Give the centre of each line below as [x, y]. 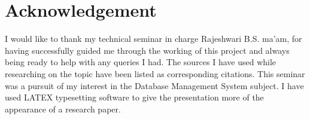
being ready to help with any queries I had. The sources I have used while [141, 62]
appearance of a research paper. [63, 109]
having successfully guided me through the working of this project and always [147, 50]
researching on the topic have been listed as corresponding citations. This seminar [155, 73]
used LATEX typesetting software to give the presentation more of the [134, 97]
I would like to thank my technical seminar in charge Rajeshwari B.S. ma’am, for [154, 39]
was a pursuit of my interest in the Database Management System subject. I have [154, 85]
